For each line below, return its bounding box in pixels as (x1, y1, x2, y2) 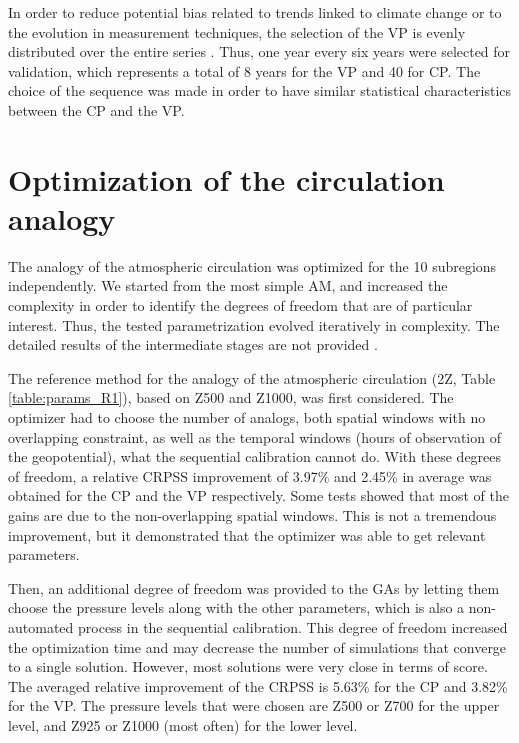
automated (8, 616, 74, 637)
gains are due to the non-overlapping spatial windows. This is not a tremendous (8, 505, 497, 525)
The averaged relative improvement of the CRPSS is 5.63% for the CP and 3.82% (8, 675, 508, 696)
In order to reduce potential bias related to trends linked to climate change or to (8, 2, 502, 22)
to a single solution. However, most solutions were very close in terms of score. (8, 656, 488, 677)
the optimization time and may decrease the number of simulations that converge (8, 636, 507, 657)
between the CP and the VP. (8, 99, 185, 120)
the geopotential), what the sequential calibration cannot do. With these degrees (8, 446, 502, 467)
